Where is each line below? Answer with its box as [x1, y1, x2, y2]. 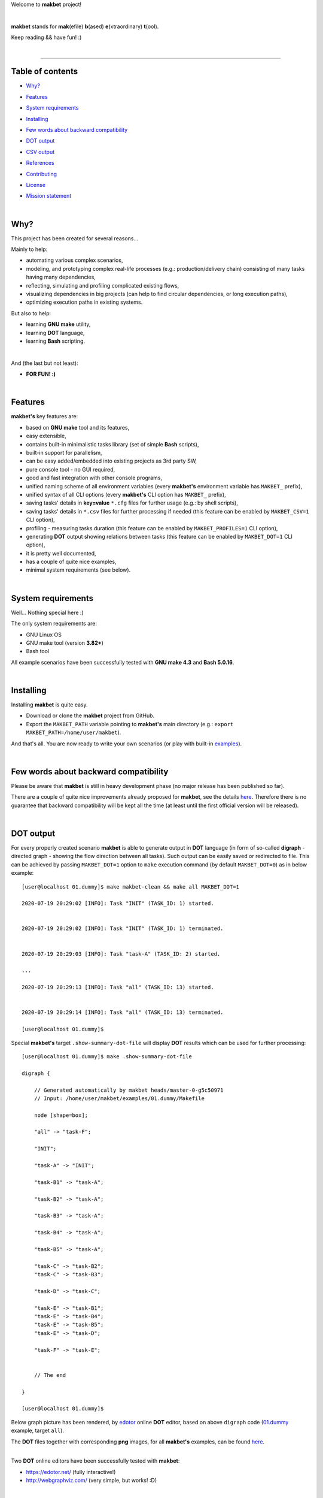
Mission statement [26, 192, 72, 200]
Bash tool [26, 648, 50, 655]
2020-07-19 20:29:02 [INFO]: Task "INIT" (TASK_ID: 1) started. [22, 900, 215, 907]
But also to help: [11, 309, 51, 317]
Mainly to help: [11, 246, 48, 253]
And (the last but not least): [11, 360, 78, 367]
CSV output [26, 148, 55, 155]
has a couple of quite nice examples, [26, 558, 117, 566]
